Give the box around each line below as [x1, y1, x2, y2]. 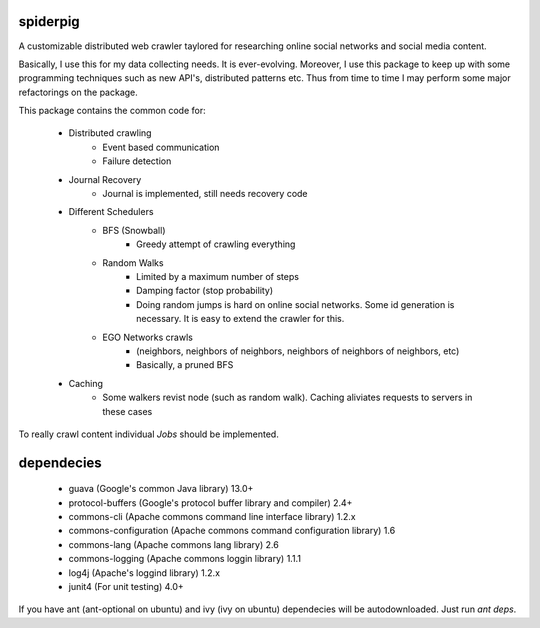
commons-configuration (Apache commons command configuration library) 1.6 [68, 525, 396, 537]
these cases [102, 405, 153, 417]
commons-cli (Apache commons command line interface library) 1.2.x [68, 511, 356, 523]
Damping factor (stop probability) [136, 285, 274, 297]
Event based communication [102, 141, 220, 153]
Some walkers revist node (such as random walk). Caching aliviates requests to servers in [102, 391, 473, 404]
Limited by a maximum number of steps [136, 270, 300, 282]
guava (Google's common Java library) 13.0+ [68, 483, 254, 495]
